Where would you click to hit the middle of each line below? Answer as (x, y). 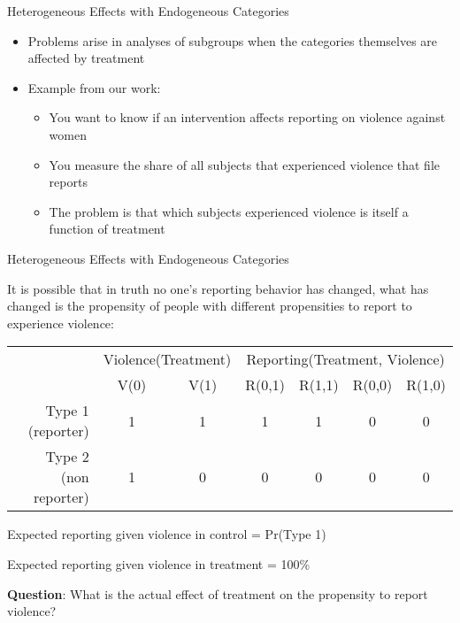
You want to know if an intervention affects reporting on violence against (247, 117)
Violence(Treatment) (167, 359)
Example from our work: (94, 87)
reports (68, 182)
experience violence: (61, 323)
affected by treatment (86, 58)
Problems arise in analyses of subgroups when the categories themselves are (233, 40)
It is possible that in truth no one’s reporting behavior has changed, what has (218, 288)
